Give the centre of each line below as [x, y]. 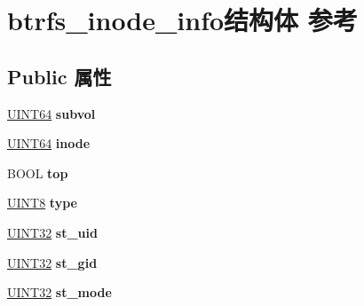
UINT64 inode [49, 143]
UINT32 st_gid [52, 262]
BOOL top [38, 173]
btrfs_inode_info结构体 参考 [182, 20]
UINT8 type [42, 203]
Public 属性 [59, 76]
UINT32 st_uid [52, 232]
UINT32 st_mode [59, 292]
